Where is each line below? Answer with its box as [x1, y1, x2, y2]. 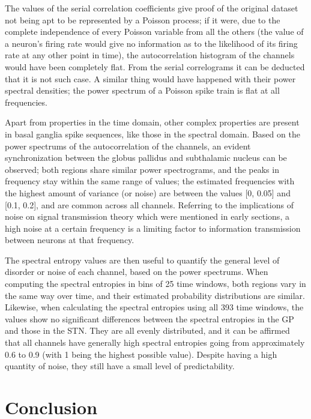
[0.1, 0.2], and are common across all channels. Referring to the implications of [5, 198, 294, 211]
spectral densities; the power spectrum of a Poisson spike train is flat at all [5, 84, 280, 97]
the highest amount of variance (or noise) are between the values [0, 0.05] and [5, 186, 291, 199]
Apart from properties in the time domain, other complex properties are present [5, 116, 300, 128]
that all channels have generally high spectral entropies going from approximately [5, 336, 305, 349]
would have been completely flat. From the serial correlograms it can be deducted [5, 60, 305, 73]
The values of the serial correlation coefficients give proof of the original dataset [5, 2, 298, 14]
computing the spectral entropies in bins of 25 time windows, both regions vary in [5, 277, 306, 290]
